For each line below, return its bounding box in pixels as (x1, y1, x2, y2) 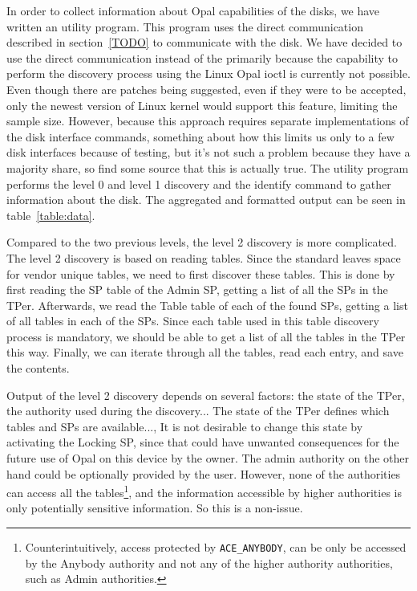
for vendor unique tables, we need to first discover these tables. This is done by (6, 265, 395, 282)
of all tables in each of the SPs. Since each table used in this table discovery (6, 312, 379, 329)
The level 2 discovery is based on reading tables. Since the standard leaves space (6, 249, 401, 266)
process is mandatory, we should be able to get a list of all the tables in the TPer (6, 328, 406, 344)
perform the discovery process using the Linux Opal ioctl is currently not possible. (6, 65, 411, 82)
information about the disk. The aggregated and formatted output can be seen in (6, 191, 406, 208)
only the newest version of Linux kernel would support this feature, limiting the (6, 96, 398, 113)
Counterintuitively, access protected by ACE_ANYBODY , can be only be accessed (25, 539, 407, 556)
